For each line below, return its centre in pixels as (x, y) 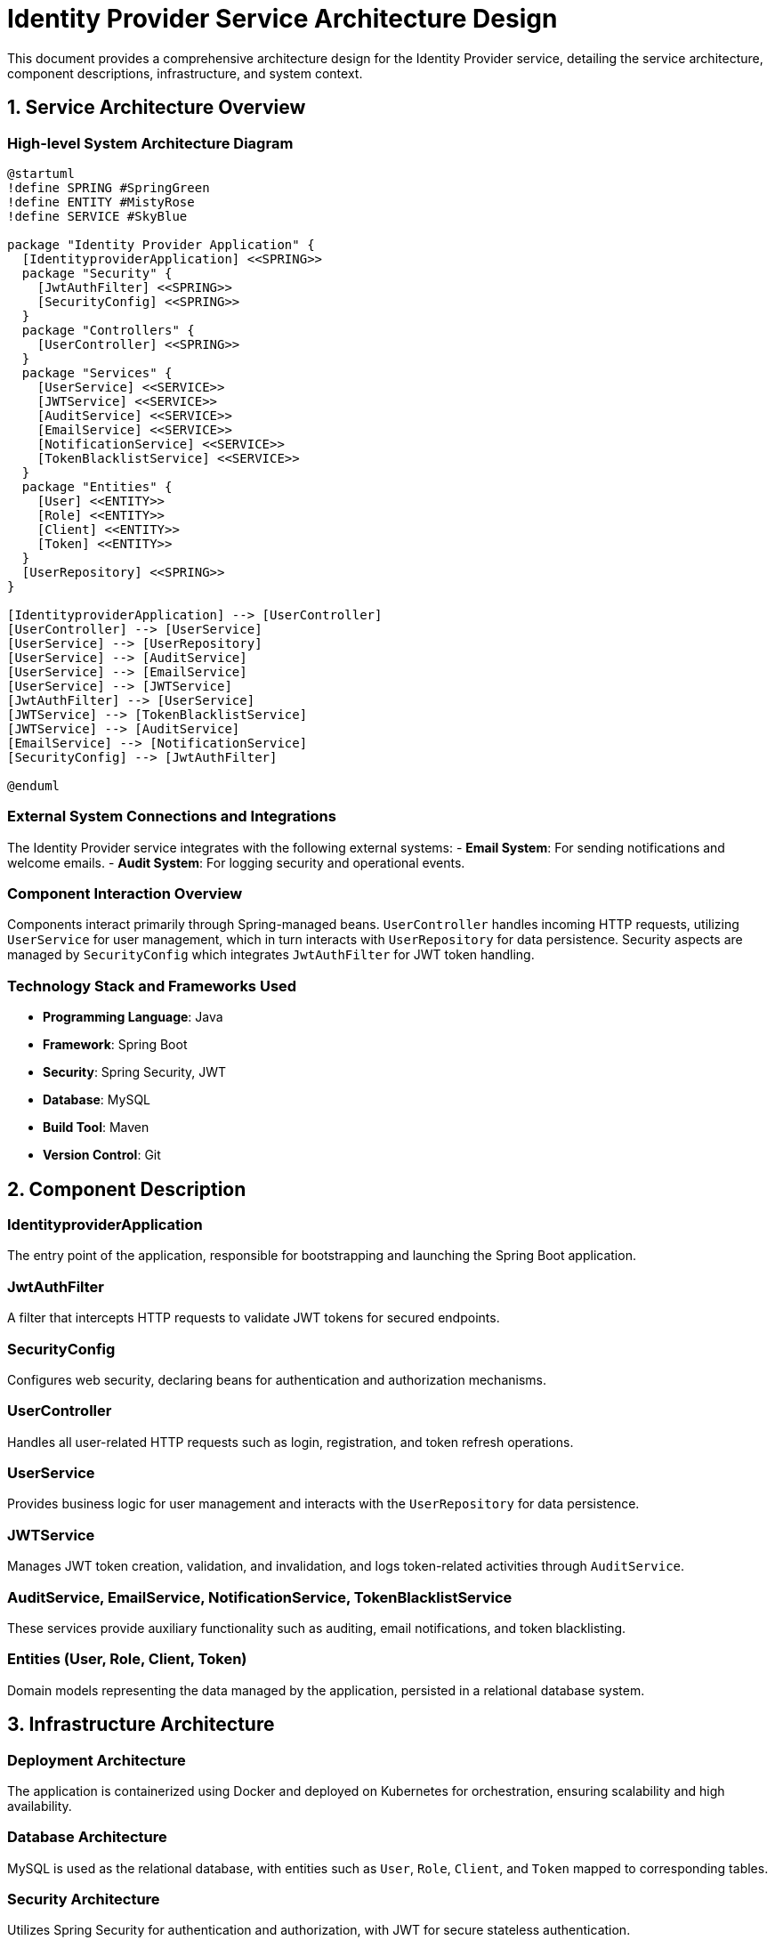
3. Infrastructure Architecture (141, 1725)
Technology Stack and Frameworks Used (152, 986)
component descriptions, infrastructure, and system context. (185, 73)
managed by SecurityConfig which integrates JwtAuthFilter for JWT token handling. (271, 955)
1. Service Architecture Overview (157, 108)
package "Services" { (97, 372)
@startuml (41, 173)
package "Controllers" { (108, 330)
